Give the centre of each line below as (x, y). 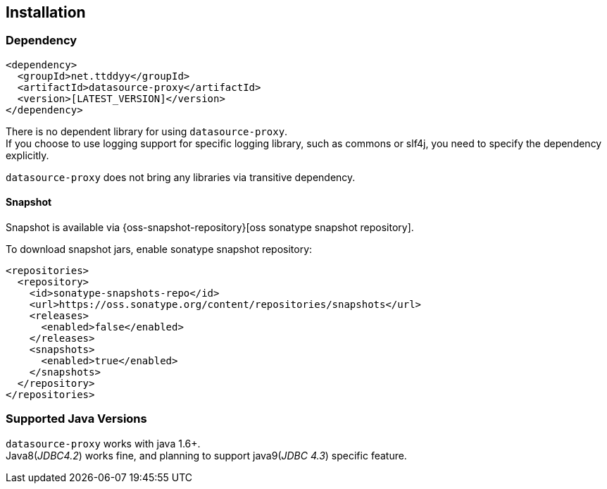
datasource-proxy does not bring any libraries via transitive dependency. (181, 177)
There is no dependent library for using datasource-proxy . (147, 131)
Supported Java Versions (76, 419)
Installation (46, 12)
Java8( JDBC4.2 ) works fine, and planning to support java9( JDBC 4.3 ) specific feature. (206, 455)
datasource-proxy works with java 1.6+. (103, 443)
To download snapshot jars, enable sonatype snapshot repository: (159, 249)
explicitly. (27, 155)
